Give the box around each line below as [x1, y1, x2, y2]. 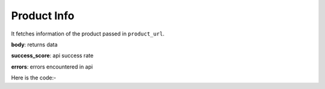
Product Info [11, 9, 75, 22]
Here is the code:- [11, 74, 57, 81]
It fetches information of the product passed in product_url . [11, 30, 165, 37]
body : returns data [11, 41, 58, 48]
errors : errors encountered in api [11, 63, 93, 70]
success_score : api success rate [11, 52, 94, 60]
